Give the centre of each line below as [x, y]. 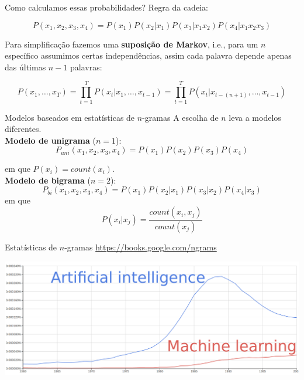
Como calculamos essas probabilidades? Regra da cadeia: [106, 7]
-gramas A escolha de [180, 117]
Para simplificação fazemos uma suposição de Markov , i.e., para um [132, 44]
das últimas [25, 67]
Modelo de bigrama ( [48, 180]
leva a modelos [255, 117]
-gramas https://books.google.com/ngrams [141, 247]
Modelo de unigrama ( [50, 140]
